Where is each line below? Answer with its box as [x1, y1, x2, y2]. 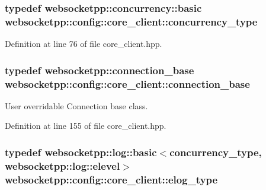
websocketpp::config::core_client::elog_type [5, 172, 218, 186]
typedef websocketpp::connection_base [5, 62, 194, 77]
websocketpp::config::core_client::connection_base [5, 76, 250, 91]
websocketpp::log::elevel [5, 158, 120, 173]
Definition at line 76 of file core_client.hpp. [5, 37, 162, 50]
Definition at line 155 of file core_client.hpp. [5, 119, 166, 132]
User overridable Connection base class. [5, 99, 148, 112]
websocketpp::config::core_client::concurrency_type [5, 14, 258, 28]
